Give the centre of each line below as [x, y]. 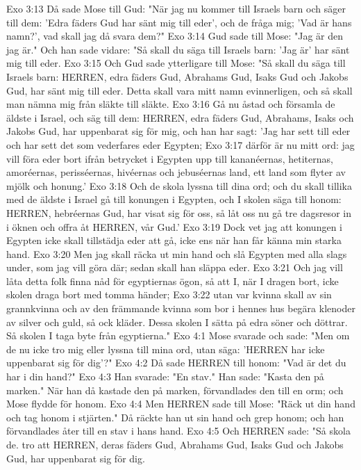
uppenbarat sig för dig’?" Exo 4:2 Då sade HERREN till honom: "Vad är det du [176, 363]
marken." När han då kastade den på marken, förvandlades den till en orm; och [175, 390]
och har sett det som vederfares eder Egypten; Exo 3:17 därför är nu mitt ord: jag [180, 144]
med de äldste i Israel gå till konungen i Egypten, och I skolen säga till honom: [174, 199]
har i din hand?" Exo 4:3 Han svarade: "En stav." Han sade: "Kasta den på [165, 376]
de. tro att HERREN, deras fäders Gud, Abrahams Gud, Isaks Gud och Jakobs [175, 444]
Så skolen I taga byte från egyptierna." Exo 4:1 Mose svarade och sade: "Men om [178, 335]
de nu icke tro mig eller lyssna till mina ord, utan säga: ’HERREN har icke [166, 349]
